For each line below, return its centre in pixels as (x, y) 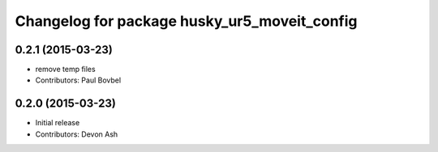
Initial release (58, 123)
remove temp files (66, 70)
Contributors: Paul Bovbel (78, 80)
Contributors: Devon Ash (77, 134)
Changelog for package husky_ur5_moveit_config (186, 21)
